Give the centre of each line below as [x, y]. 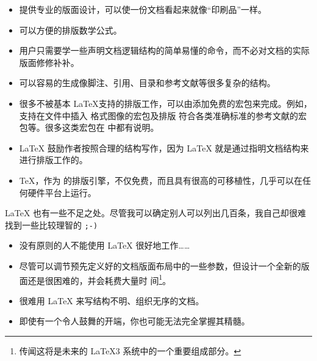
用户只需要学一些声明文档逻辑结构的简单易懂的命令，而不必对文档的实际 [164, 50]
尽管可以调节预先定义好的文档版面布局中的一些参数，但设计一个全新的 [160, 265]
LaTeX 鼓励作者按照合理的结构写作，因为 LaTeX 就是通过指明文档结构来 [164, 148]
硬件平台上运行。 [62, 192]
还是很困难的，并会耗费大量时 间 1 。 [99, 279]
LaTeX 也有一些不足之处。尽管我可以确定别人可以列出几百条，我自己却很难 [156, 213]
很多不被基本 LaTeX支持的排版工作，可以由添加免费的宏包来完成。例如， [166, 103]
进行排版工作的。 [53, 160]
